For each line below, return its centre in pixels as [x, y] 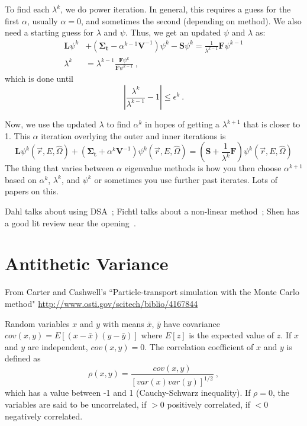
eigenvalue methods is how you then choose [203, 168]
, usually [42, 20]
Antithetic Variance [87, 263]
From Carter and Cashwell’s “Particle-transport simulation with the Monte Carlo [152, 292]
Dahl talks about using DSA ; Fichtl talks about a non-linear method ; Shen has [152, 211]
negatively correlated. [44, 416]
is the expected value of [232, 335]
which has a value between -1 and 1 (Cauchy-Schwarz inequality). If [128, 393]
